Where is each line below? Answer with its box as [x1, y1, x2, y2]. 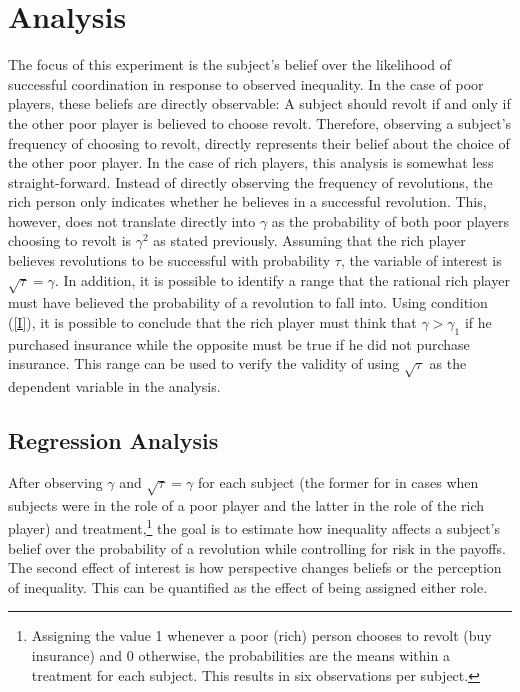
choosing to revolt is [8, 230, 132, 251]
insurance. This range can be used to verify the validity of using [8, 353, 400, 374]
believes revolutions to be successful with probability [8, 250, 331, 271]
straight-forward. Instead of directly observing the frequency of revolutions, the [8, 171, 493, 192]
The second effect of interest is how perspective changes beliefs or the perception [8, 557, 502, 578]
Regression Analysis [8, 425, 219, 456]
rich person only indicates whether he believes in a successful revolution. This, [8, 191, 487, 212]
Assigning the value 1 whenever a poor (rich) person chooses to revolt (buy [31, 625, 492, 646]
